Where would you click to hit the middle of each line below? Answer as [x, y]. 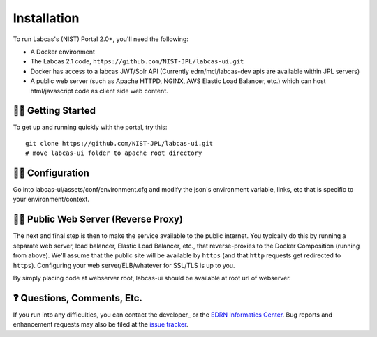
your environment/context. [51, 200]
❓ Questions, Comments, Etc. [78, 298]
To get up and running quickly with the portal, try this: [90, 127]
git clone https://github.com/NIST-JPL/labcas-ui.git [119, 143]
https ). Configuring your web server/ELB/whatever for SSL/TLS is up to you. [124, 265]
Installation [46, 18]
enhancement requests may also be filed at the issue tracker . [101, 324]
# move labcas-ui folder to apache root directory [114, 153]
